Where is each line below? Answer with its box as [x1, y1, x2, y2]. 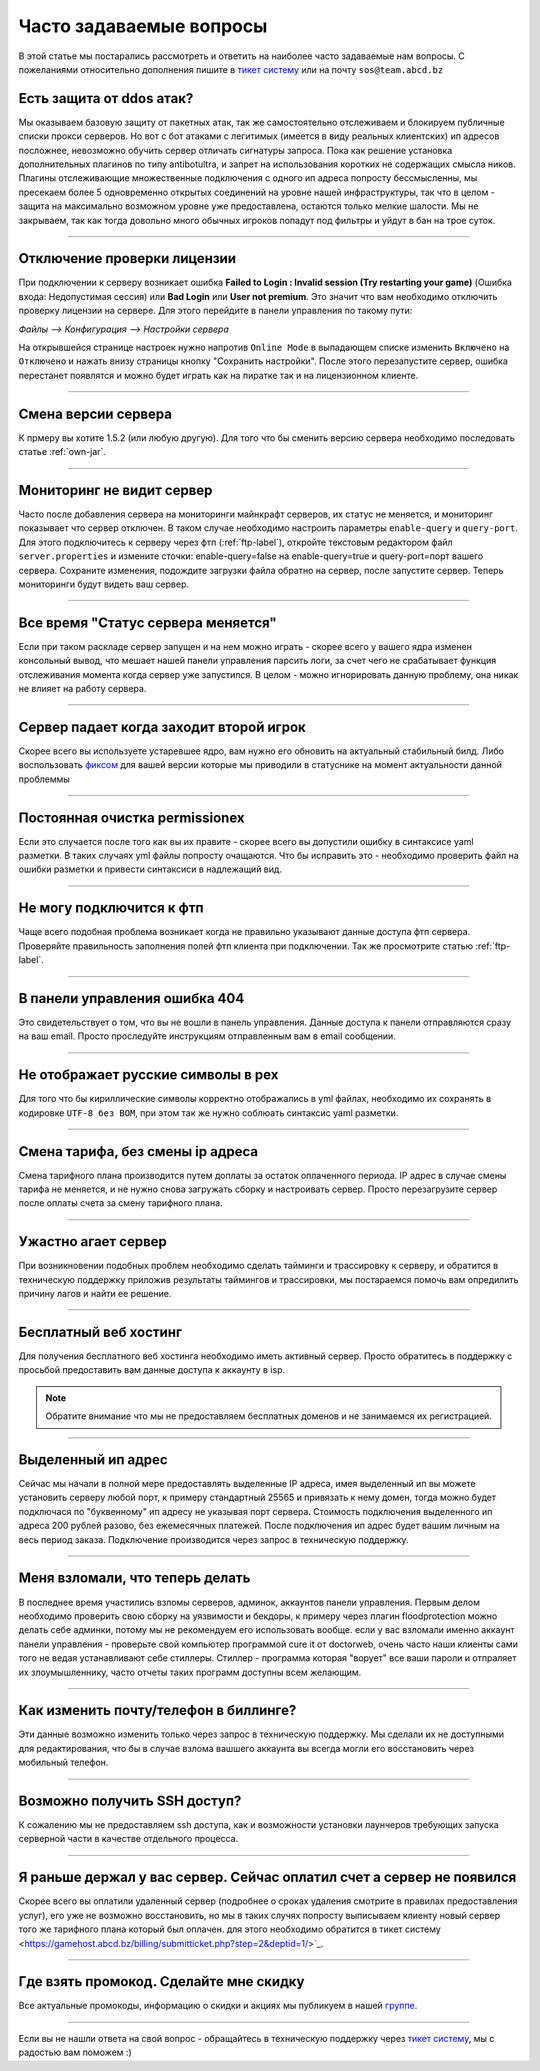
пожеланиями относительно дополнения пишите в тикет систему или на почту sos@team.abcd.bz [18, 63, 444, 75]
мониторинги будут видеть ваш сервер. [18, 578, 190, 590]
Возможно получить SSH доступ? [18, 1793, 242, 1809]
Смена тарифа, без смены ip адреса [18, 1143, 259, 1160]
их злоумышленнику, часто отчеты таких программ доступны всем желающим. [18, 1666, 362, 1678]
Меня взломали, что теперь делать [18, 1570, 251, 1587]
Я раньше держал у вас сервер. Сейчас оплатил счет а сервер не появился [18, 1869, 517, 1886]
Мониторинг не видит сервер [18, 481, 213, 499]
